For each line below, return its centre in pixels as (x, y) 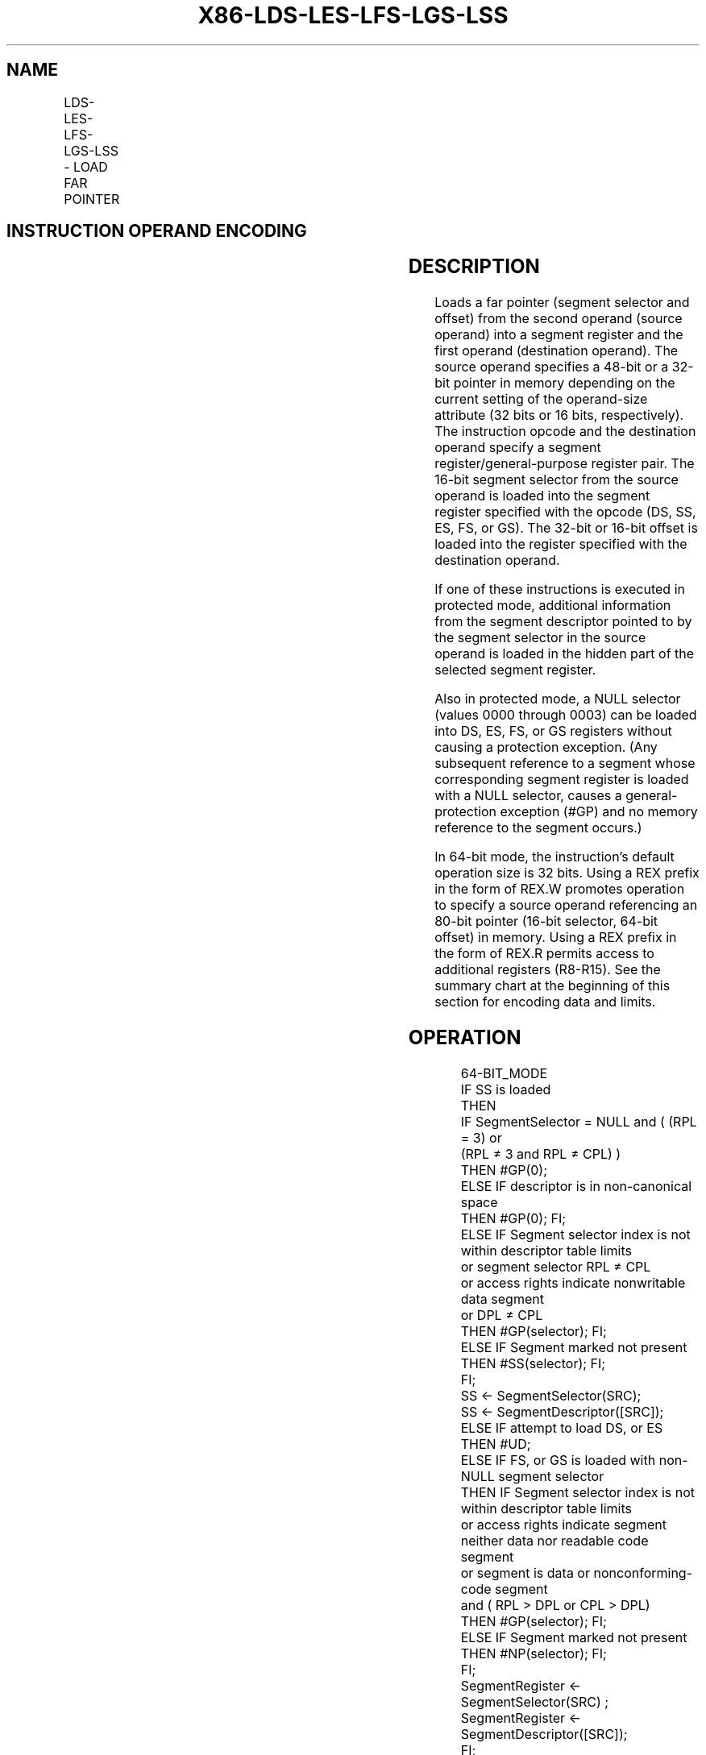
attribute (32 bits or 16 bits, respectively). (559, 415)
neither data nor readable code (554, 1541)
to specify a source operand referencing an (566, 905)
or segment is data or (525, 1573)
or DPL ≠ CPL (502, 1315)
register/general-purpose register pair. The (565, 464)
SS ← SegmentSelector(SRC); (551, 1396)
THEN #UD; (496, 1444)
